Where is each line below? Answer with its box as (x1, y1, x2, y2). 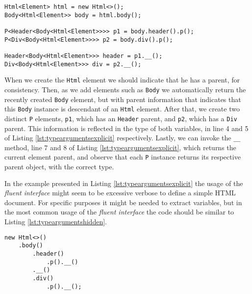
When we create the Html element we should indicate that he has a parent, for (4, 75, 240, 85)
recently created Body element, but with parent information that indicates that (4, 94, 241, 104)
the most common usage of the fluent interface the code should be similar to (4, 207, 234, 217)
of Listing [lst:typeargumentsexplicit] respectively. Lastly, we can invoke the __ (4, 133, 241, 143)
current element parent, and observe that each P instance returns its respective (4, 152, 241, 162)
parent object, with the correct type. (4, 161, 114, 172)
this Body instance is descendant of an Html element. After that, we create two (4, 104, 240, 114)
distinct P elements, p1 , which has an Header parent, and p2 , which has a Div (4, 113, 237, 123)
